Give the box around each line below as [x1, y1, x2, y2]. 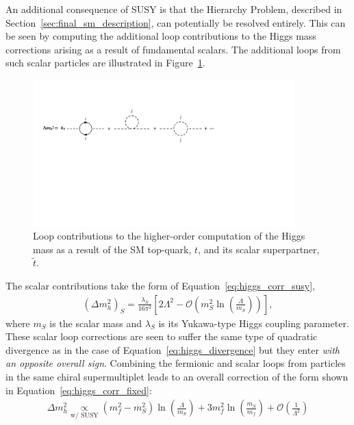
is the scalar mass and [49, 315, 142, 330]
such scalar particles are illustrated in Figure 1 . [5, 55, 205, 70]
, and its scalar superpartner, [198, 242, 320, 256]
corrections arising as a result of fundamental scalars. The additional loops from [5, 42, 341, 56]
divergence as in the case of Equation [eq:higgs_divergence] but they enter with [5, 342, 340, 357]
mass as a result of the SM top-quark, [33, 242, 192, 256]
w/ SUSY [70, 411, 99, 419]
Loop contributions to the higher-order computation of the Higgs [33, 229, 305, 243]
